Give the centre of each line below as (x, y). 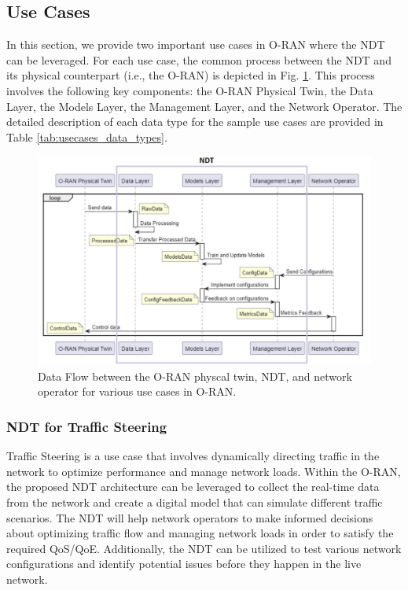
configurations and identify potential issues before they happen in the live (184, 564)
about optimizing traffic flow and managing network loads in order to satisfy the (200, 533)
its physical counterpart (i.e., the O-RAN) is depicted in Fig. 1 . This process (191, 75)
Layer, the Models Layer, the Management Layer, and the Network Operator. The (204, 106)
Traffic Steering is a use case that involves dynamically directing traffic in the (193, 456)
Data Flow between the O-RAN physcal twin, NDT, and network (195, 376)
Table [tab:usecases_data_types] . (87, 136)
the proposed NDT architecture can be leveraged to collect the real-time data (193, 487)
